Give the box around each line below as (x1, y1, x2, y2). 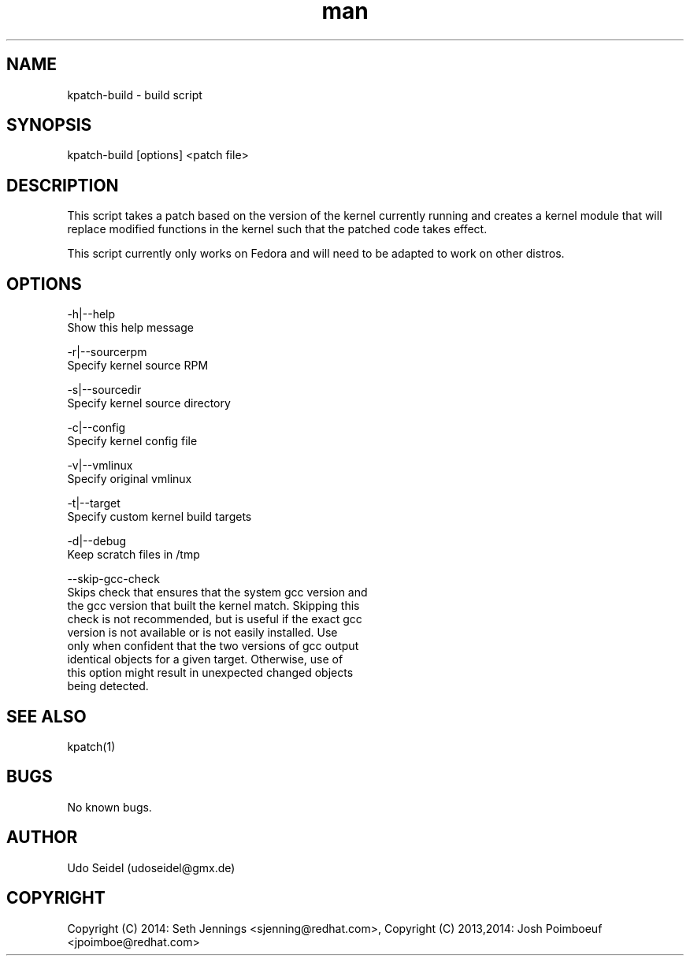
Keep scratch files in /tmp (67, 548, 200, 562)
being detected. (67, 679, 149, 693)
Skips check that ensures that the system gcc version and (67, 585, 368, 600)
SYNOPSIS (6, 115, 92, 136)
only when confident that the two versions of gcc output (67, 639, 359, 653)
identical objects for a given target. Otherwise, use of (67, 652, 343, 667)
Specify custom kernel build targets (67, 510, 252, 524)
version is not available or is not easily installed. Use (67, 626, 338, 640)
